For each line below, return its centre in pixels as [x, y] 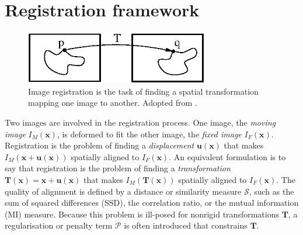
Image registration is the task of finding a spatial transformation [143, 91]
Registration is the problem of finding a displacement [100, 145]
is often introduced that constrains [186, 225]
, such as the [271, 191]
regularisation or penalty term [59, 225]
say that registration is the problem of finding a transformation [118, 168]
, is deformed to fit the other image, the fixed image [149, 134]
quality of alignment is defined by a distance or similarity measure [123, 191]
